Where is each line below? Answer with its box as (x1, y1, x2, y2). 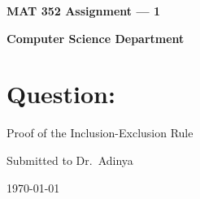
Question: (7, 77, 115, 110)
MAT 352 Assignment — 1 (7, 2, 160, 19)
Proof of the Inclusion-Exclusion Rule (7, 124, 193, 141)
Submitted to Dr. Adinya (7, 151, 133, 168)
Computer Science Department (7, 29, 185, 46)
